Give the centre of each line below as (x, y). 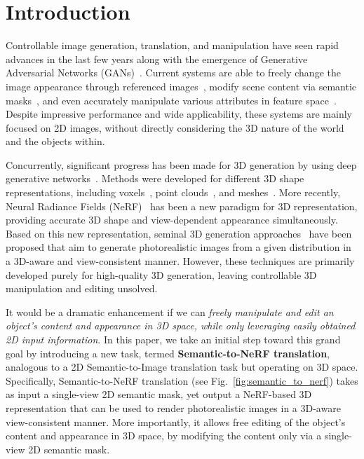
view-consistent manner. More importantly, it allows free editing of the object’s (176, 422)
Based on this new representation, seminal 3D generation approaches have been (179, 233)
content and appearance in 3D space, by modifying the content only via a (164, 436)
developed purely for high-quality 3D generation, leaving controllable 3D (161, 274)
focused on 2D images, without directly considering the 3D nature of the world (175, 127)
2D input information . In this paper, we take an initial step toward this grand (173, 339)
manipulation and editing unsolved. (82, 288)
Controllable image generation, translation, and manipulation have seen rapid (172, 45)
